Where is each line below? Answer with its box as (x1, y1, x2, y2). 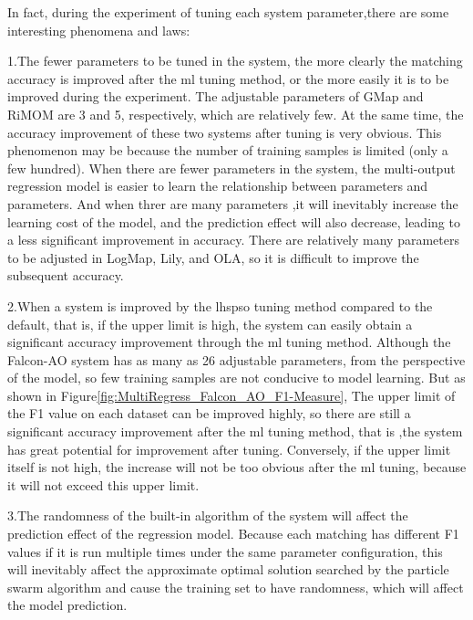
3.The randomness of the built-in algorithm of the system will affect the (7, 506, 408, 525)
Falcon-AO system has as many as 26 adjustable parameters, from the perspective (7, 350, 466, 369)
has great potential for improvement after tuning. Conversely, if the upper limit (7, 439, 451, 458)
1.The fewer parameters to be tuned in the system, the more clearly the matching (7, 51, 463, 70)
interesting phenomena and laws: (7, 20, 190, 39)
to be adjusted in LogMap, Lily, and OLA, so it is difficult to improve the (7, 247, 419, 267)
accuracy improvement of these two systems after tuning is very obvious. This (7, 122, 442, 142)
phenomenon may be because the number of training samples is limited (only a (7, 141, 448, 160)
